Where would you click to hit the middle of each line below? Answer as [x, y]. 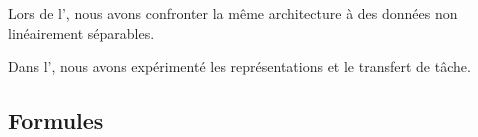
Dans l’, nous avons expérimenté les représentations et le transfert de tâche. [239, 66]
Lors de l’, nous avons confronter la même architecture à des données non [233, 13]
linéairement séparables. [81, 32]
